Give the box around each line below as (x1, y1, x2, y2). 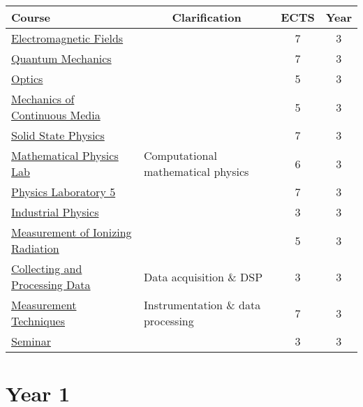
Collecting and (11, 260, 82, 276)
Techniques (11, 313, 65, 329)
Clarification (172, 9, 242, 25)
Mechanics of (11, 91, 75, 107)
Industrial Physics (11, 204, 99, 220)
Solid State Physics (11, 127, 105, 143)
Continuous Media (11, 107, 101, 123)
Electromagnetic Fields (11, 30, 124, 46)
